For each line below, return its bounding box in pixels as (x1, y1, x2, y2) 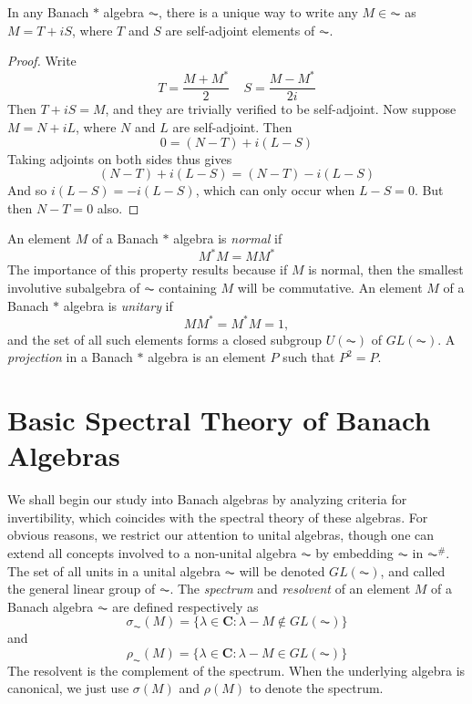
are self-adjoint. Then (172, 117, 292, 136)
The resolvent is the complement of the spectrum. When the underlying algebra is (7, 660, 466, 679)
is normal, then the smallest (308, 260, 464, 279)
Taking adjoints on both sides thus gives (7, 149, 232, 168)
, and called (380, 561, 446, 580)
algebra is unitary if (63, 295, 173, 315)
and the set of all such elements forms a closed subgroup (7, 329, 323, 348)
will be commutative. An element (237, 278, 423, 296)
